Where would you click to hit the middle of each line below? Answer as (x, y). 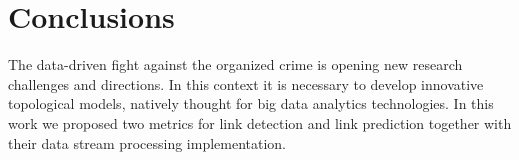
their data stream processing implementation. (147, 142)
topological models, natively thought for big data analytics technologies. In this (251, 103)
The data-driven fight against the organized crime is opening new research (235, 64)
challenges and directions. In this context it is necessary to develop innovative (246, 83)
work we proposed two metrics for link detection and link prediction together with (260, 122)
